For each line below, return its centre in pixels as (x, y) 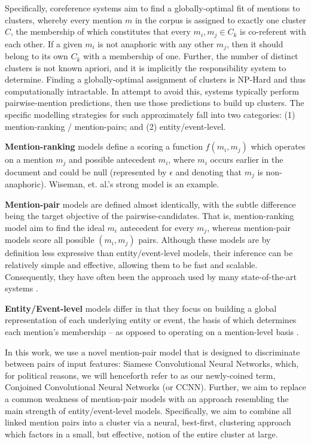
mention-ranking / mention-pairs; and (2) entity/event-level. (115, 126)
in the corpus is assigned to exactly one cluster (220, 19)
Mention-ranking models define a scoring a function (104, 146)
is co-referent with (273, 31)
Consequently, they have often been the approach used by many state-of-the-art (151, 276)
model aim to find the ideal (55, 227)
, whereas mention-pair (249, 227)
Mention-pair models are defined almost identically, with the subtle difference (150, 204)
